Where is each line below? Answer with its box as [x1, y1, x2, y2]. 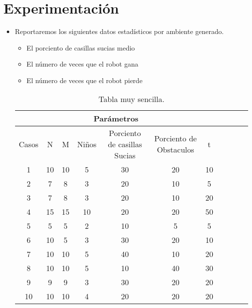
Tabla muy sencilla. [99, 93, 165, 104]
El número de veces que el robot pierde [26, 75, 143, 85]
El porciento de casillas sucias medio [26, 42, 135, 52]
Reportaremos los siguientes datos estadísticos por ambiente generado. [15, 26, 224, 36]
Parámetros [93, 112, 139, 124]
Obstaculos [157, 144, 194, 155]
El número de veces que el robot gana [26, 59, 138, 69]
